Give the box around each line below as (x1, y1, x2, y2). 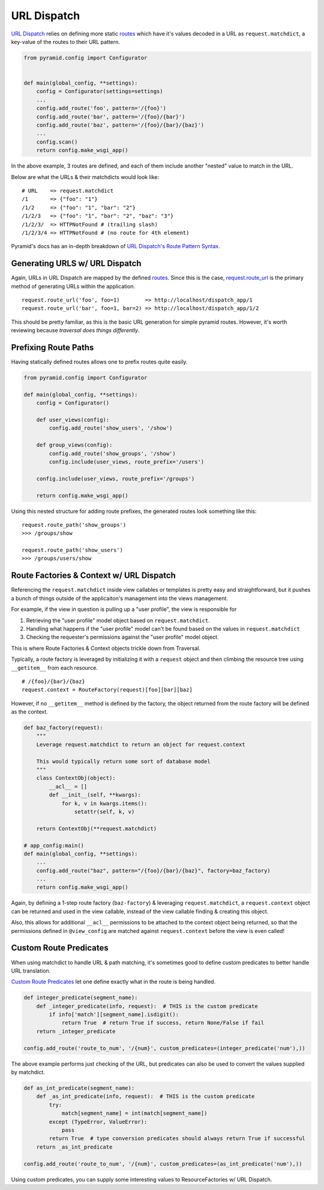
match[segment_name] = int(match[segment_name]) (61, 1110, 208, 1117)
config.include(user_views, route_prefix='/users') (49, 458, 205, 465)
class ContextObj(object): (36, 775, 116, 782)
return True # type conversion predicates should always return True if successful (49, 1135, 305, 1142)
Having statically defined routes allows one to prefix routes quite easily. (11, 358, 188, 366)
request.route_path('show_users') (22, 547, 123, 554)
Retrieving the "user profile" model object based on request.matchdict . (26, 616, 210, 624)
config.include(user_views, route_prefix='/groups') (36, 475, 195, 482)
